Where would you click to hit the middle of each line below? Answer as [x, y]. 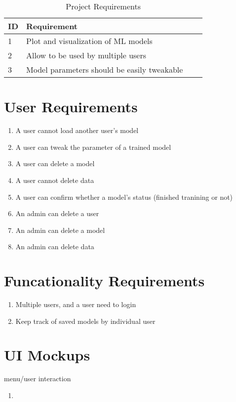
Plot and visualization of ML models [89, 41]
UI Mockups [47, 355]
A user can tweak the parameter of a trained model [93, 147]
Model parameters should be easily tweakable [105, 69]
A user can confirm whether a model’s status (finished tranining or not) [124, 197]
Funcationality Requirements [104, 281]
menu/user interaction [38, 379]
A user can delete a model [55, 163]
